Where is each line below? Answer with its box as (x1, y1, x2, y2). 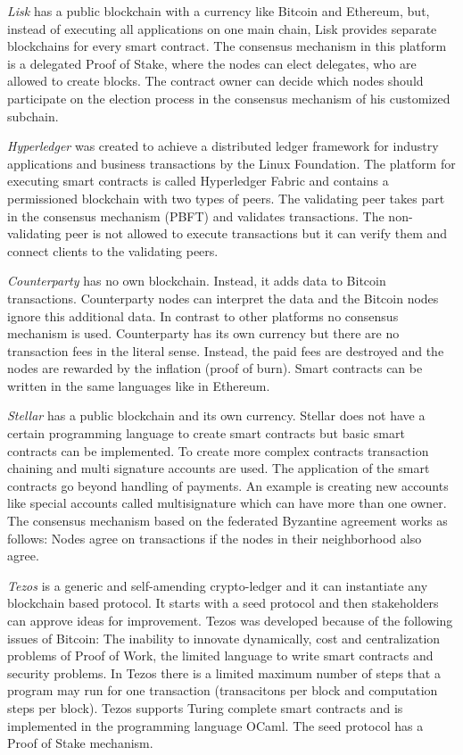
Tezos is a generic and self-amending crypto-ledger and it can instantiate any (7, 576, 428, 594)
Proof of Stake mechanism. (7, 734, 153, 752)
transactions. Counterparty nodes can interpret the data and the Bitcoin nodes (7, 288, 439, 307)
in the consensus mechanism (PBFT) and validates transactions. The (7, 206, 384, 225)
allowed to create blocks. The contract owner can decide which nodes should (7, 71, 424, 90)
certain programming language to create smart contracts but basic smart (7, 424, 405, 443)
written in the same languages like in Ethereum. (7, 376, 270, 394)
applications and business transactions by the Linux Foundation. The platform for (7, 153, 456, 172)
